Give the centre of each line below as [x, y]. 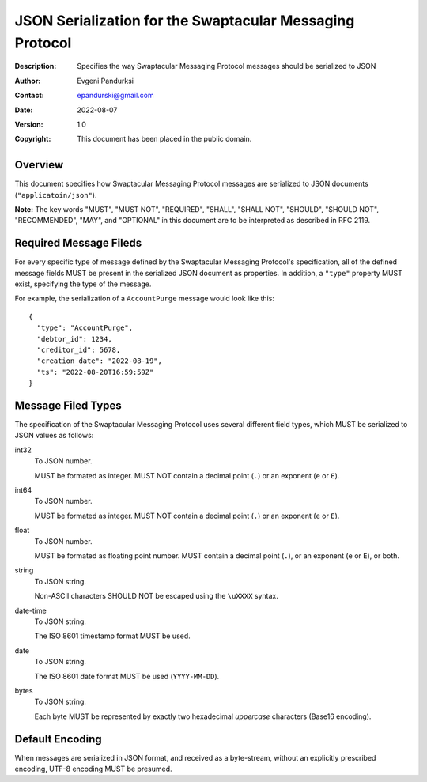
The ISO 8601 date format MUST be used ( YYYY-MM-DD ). [127, 676]
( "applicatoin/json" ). [56, 195]
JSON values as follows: [54, 436]
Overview [39, 165]
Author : [28, 81]
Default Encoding [58, 739]
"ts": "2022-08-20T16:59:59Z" [95, 372]
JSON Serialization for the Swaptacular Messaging [185, 21]
